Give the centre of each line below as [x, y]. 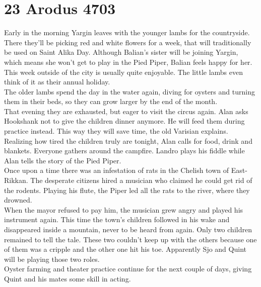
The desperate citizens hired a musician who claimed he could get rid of [141, 180]
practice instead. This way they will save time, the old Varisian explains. [116, 131]
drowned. [18, 200]
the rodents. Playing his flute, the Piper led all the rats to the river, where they [127, 190]
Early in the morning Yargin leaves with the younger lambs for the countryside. [127, 32]
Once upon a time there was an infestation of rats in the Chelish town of [117, 170]
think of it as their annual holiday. [57, 82]
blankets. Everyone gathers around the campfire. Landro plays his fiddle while [124, 151]
